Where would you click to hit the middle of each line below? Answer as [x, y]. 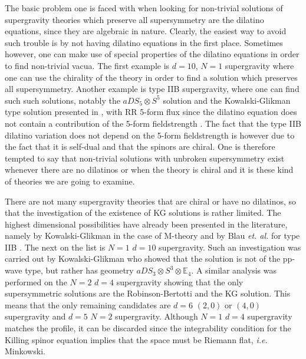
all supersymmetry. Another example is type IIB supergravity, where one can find [152, 89]
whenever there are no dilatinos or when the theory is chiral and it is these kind [149, 169]
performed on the [36, 281]
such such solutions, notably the [62, 100]
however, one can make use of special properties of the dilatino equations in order [152, 54]
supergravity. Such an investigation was [230, 247]
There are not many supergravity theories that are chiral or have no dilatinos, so [151, 201]
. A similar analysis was [234, 270]
